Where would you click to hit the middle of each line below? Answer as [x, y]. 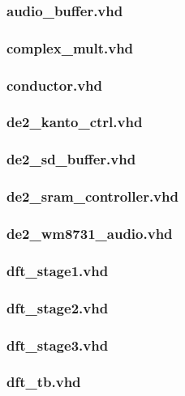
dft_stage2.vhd [58, 307]
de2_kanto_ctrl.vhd [75, 122]
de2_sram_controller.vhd [92, 196]
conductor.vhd [55, 85]
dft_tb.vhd [44, 382]
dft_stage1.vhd [58, 270]
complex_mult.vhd [70, 47]
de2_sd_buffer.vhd [71, 159]
